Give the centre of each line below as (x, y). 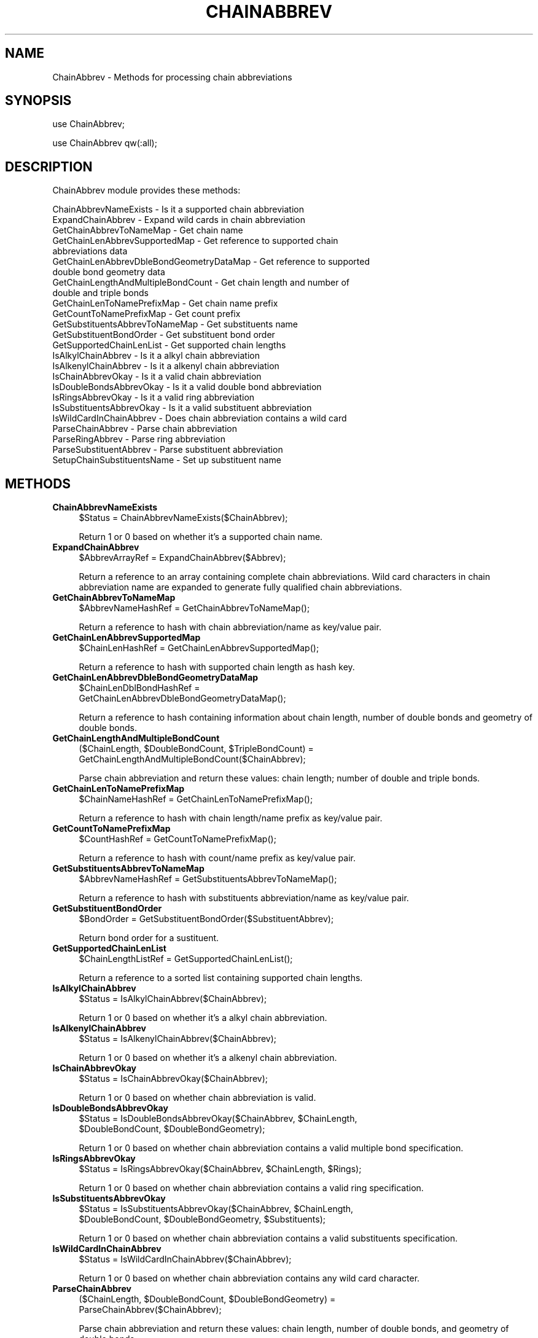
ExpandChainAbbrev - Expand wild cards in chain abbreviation (179, 220)
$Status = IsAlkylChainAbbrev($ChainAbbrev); (173, 999)
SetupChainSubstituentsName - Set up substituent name (167, 460)
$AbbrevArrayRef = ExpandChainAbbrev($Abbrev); (182, 558)
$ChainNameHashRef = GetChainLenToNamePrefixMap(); (196, 799)
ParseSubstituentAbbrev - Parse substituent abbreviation (168, 450)
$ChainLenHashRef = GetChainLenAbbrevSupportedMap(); (199, 648)
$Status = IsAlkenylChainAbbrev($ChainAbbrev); (178, 1039)
